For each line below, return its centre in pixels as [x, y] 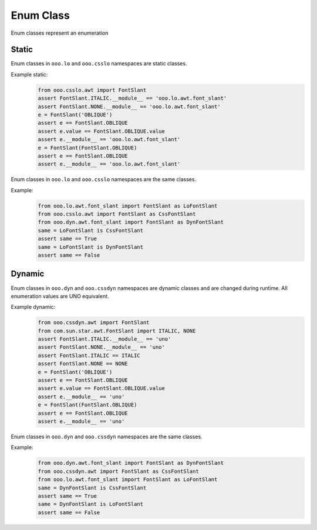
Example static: [29, 74]
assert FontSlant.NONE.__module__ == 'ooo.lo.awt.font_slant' [129, 106]
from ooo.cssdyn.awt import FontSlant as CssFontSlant [118, 471]
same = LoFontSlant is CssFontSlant [91, 230]
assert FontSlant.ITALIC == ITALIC [89, 355]
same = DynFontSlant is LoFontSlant [91, 504]
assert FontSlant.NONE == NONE [83, 364]
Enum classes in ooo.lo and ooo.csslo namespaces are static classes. [99, 64]
